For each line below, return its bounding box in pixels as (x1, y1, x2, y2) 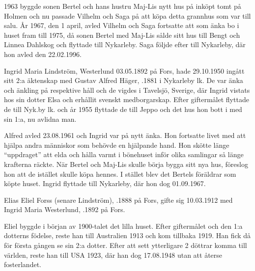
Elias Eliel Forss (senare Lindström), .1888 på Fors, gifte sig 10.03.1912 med (4, 194, 233, 205)
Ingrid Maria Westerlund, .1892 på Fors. (4, 204, 125, 215)
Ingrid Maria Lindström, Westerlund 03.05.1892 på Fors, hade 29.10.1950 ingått (4, 65, 245, 76)
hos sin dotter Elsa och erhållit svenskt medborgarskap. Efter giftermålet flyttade (4, 94, 249, 105)
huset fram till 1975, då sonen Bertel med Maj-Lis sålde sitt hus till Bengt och (4, 29, 240, 40)
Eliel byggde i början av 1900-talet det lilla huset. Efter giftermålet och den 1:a (4, 220, 243, 231)
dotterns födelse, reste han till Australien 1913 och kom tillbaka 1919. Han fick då (4, 230, 251, 241)
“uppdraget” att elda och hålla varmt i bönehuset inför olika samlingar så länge (4, 149, 244, 160)
